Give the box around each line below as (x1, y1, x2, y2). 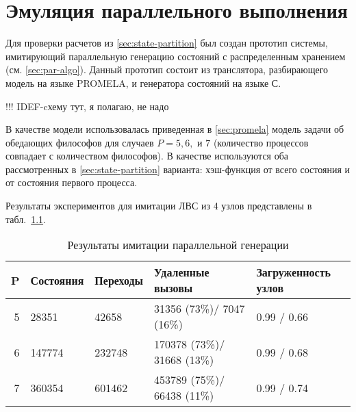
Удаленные (154, 264, 209, 281)
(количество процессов (213, 135, 309, 149)
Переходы (94, 272, 144, 288)
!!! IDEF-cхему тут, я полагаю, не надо (5, 99, 169, 113)
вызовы (154, 280, 193, 296)
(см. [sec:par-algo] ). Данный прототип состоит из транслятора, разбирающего (5, 62, 329, 77)
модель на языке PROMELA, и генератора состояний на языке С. (5, 75, 281, 90)
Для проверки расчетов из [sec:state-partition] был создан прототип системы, (5, 36, 328, 50)
